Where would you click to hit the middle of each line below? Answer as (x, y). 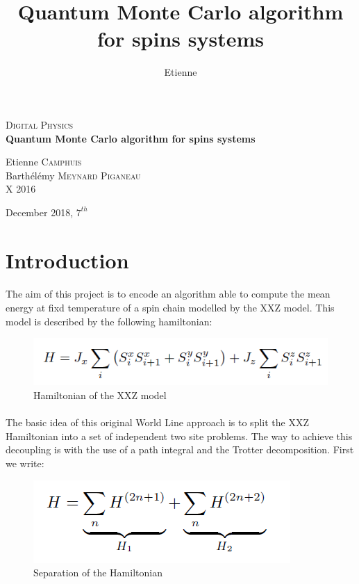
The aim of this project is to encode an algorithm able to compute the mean (168, 294)
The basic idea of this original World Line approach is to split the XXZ (157, 422)
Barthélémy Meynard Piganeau (73, 175)
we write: (25, 463)
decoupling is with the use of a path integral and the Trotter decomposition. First (180, 449)
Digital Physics (40, 124)
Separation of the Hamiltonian (98, 573)
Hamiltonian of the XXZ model (100, 395)
